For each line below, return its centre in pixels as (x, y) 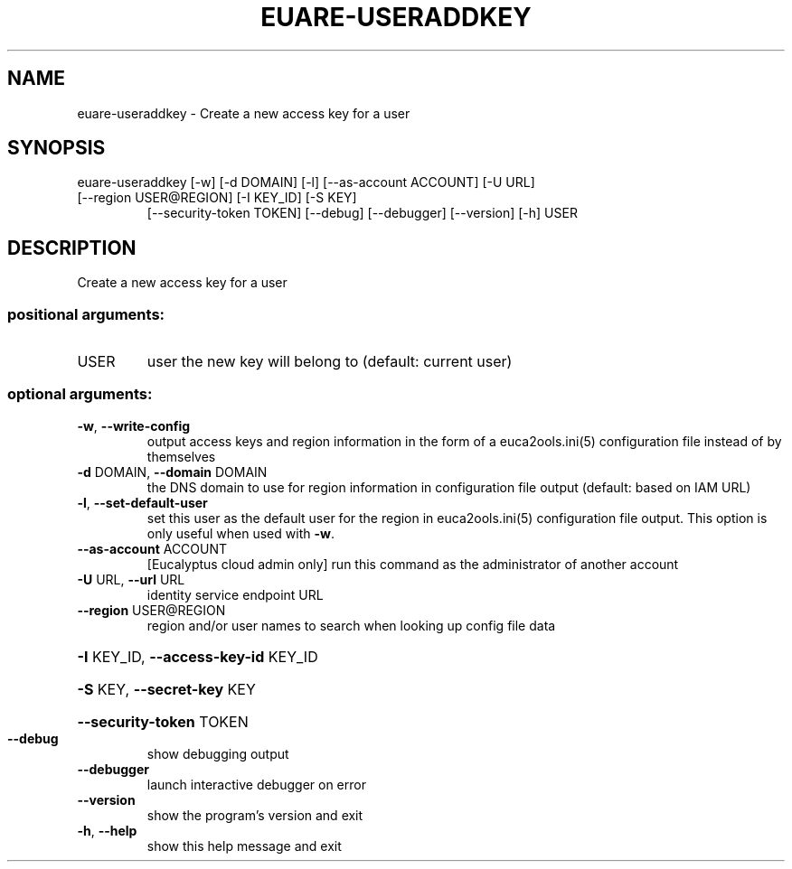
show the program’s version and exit (255, 815)
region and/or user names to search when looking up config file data (351, 625)
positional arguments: (86, 314)
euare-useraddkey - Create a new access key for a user (244, 113)
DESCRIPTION (72, 248)
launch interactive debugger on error (256, 784)
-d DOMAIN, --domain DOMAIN (172, 472)
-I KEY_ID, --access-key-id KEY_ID (198, 656)
